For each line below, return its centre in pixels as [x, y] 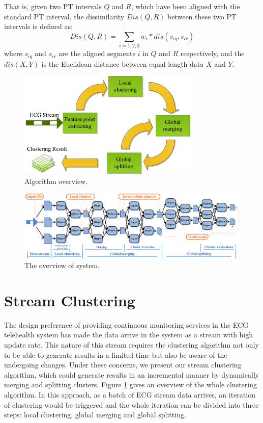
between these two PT [202, 16]
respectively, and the [212, 53]
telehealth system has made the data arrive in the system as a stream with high [129, 335]
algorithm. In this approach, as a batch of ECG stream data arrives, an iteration [130, 395]
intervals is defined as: [38, 26]
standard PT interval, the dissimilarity [64, 16]
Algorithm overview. [56, 181]
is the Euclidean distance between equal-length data [123, 63]
